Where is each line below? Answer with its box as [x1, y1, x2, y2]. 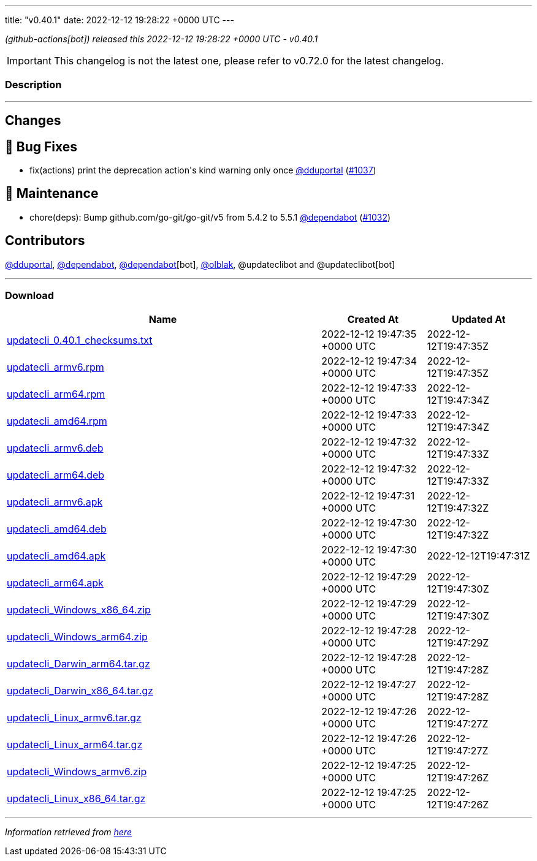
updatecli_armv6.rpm [7, 361, 104, 374]
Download [5, 289, 55, 302]
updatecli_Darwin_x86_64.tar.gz [7, 685, 153, 697]
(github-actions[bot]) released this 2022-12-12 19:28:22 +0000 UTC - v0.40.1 [5, 34, 318, 44]
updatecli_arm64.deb [7, 469, 105, 482]
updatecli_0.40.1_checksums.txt [7, 334, 153, 347]
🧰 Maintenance [5, 186, 99, 202]
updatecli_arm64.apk [7, 577, 104, 590]
